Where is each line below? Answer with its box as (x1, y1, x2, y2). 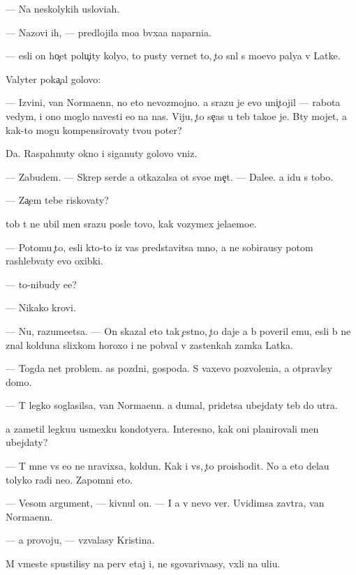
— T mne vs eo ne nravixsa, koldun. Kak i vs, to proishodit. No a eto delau (6, 458, 329, 473)
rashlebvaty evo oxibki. (6, 253, 103, 268)
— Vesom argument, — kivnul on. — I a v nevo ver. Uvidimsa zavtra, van (6, 495, 325, 510)
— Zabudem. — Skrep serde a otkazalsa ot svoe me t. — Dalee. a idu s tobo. (6, 169, 334, 184)
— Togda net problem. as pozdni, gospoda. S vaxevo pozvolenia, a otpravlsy (6, 361, 332, 375)
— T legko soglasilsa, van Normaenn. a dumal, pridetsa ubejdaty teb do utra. (6, 398, 338, 412)
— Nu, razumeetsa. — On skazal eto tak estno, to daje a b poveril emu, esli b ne (6, 323, 351, 338)
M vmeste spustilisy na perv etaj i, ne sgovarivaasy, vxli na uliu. (6, 556, 281, 571)
